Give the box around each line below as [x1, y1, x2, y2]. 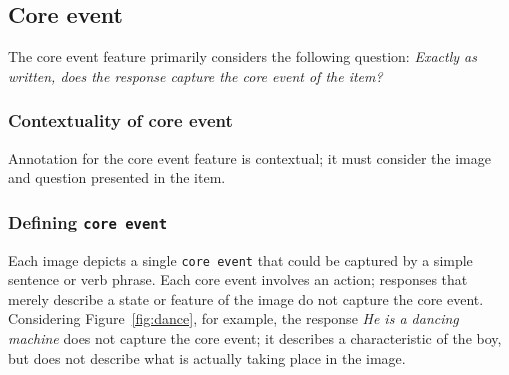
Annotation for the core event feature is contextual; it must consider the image [8, 147, 491, 168]
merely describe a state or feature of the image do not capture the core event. [8, 288, 484, 309]
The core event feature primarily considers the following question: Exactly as [8, 46, 477, 67]
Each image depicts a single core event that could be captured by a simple [8, 249, 473, 270]
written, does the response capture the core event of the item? [8, 65, 383, 86]
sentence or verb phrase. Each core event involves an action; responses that [8, 269, 468, 290]
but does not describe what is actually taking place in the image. [8, 347, 406, 368]
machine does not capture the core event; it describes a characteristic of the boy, [8, 328, 502, 349]
